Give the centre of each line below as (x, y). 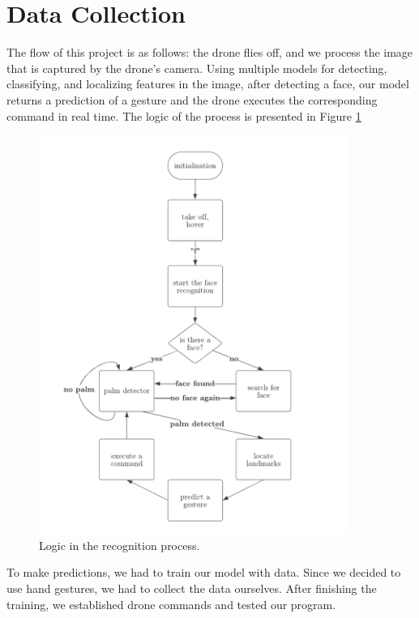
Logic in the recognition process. (120, 545)
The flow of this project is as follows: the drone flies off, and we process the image (210, 52)
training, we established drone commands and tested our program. (171, 604)
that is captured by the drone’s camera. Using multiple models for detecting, (197, 68)
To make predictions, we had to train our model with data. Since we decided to (204, 572)
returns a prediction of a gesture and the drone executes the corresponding (192, 99)
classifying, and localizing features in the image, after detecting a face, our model (208, 84)
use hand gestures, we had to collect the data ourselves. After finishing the (192, 588)
